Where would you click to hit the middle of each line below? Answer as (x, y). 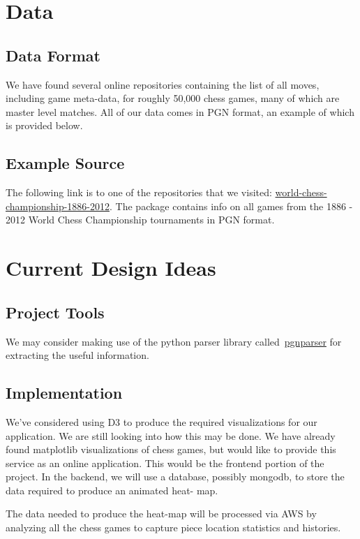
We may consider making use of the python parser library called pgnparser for (174, 341)
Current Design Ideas (111, 268)
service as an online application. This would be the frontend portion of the (165, 463)
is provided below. (44, 125)
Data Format (53, 55)
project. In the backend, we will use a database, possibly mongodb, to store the (175, 477)
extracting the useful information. (77, 355)
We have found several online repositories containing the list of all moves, (163, 84)
